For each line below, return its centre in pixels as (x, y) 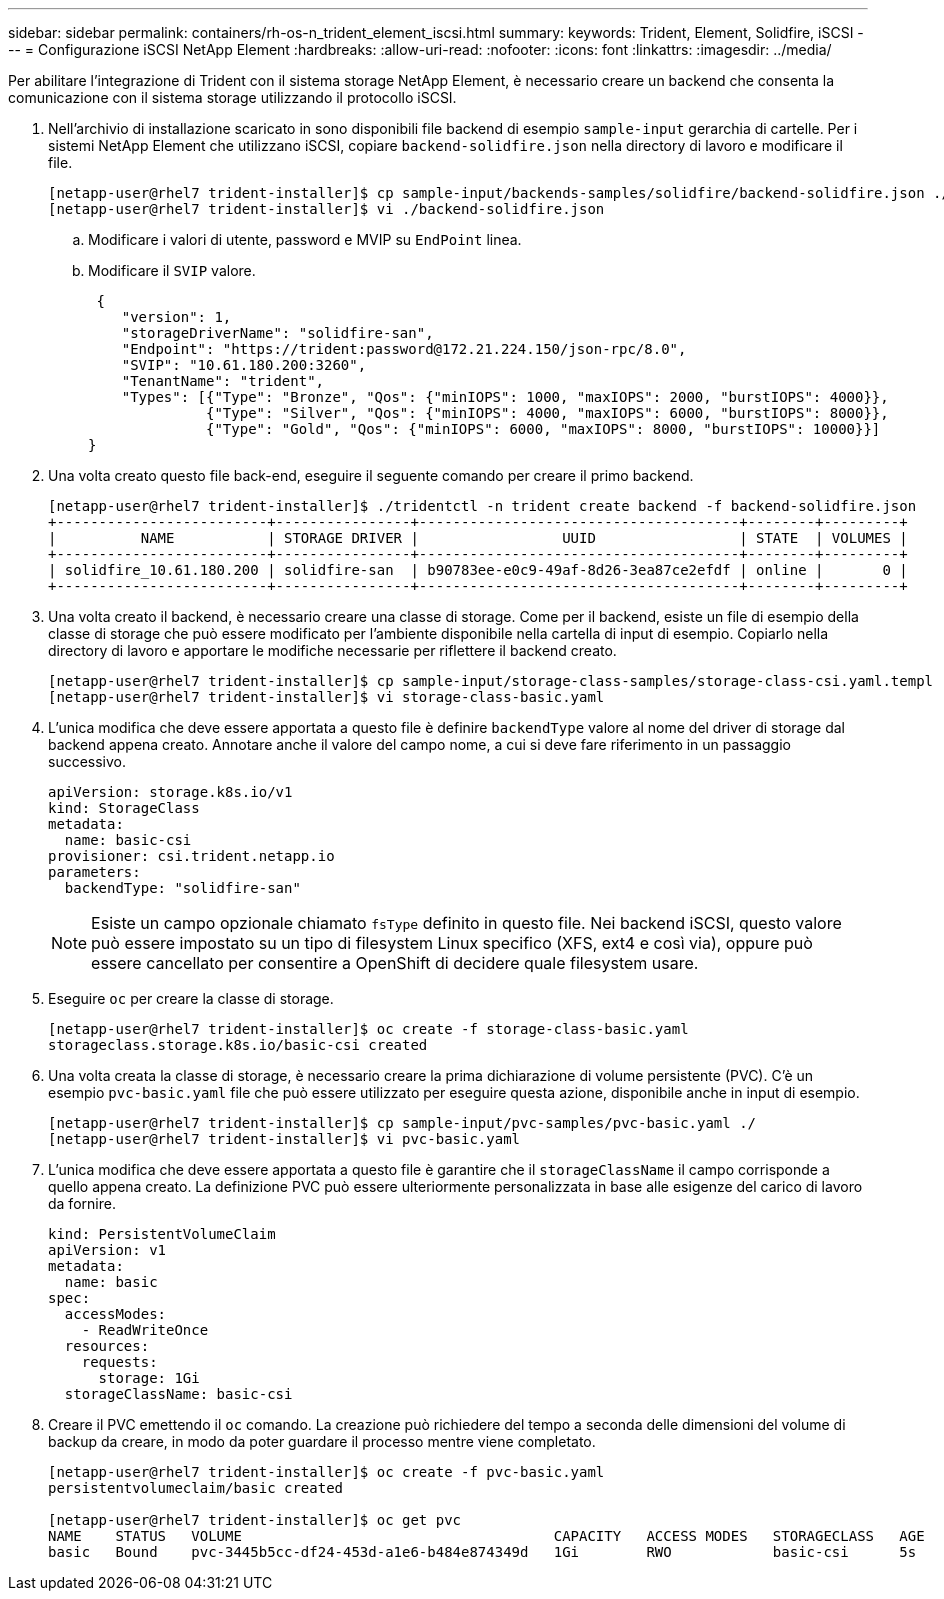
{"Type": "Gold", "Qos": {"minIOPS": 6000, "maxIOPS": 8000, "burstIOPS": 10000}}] (543, 429)
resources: (107, 1346)
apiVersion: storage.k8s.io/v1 (170, 792)
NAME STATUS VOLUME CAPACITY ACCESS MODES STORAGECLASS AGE (486, 1536)
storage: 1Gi (149, 1378)
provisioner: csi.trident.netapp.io (191, 856)
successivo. (87, 761)
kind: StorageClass (124, 808)
